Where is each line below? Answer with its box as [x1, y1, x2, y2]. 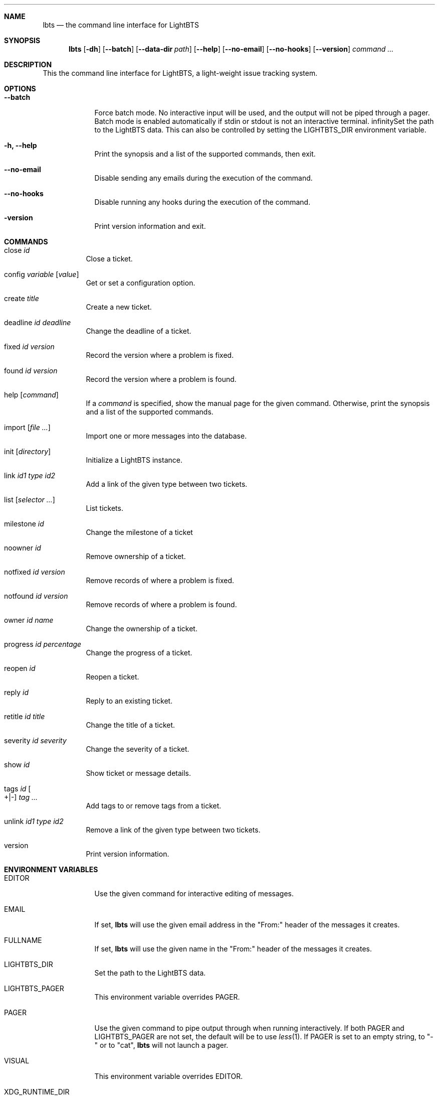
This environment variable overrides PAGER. [94, 993, 240, 1001]
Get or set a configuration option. [86, 279, 195, 287]
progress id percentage [4, 640, 82, 648]
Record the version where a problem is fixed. [86, 351, 234, 359]
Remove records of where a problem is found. [86, 600, 237, 609]
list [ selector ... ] [4, 495, 55, 504]
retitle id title [4, 712, 45, 721]
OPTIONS [4, 84, 36, 93]
